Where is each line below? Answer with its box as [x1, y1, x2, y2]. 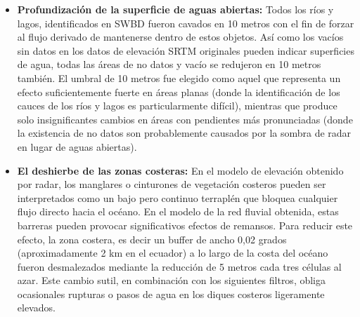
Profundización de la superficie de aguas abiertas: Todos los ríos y [17, 2, 334, 16]
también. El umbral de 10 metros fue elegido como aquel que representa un [17, 70, 341, 85]
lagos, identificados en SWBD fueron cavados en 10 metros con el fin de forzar [17, 15, 354, 30]
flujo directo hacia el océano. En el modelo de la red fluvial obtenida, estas [17, 204, 339, 219]
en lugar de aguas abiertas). [17, 139, 137, 154]
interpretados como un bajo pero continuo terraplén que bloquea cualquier [17, 190, 338, 205]
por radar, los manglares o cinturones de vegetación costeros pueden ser [17, 177, 326, 191]
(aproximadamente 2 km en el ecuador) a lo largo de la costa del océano [17, 245, 328, 260]
